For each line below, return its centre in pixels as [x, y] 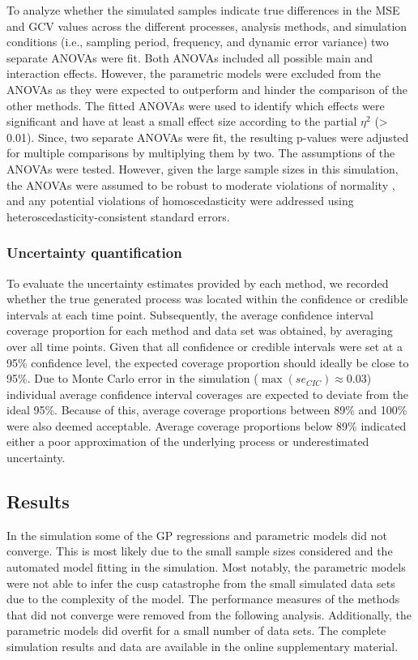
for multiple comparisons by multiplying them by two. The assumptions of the [201, 153]
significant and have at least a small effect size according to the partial [182, 121]
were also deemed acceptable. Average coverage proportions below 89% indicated [207, 425]
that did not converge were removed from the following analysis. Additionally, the [209, 614]
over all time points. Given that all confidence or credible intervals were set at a [205, 346]
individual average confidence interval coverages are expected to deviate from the [208, 394]
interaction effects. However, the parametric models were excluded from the [194, 73]
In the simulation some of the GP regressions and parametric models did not [197, 535]
